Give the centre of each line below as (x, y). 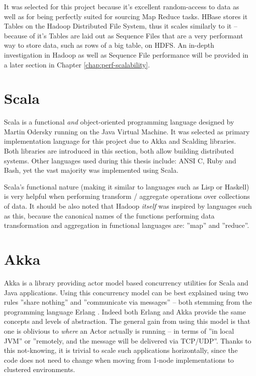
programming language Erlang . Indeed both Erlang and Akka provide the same (125, 311)
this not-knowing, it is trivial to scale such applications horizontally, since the (121, 350)
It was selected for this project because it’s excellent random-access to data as (122, 6)
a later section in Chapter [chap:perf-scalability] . (77, 64)
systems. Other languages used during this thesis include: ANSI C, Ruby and (120, 160)
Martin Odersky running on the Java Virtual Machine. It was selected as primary (127, 131)
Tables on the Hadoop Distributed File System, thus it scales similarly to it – (121, 26)
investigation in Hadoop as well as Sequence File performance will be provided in (126, 54)
